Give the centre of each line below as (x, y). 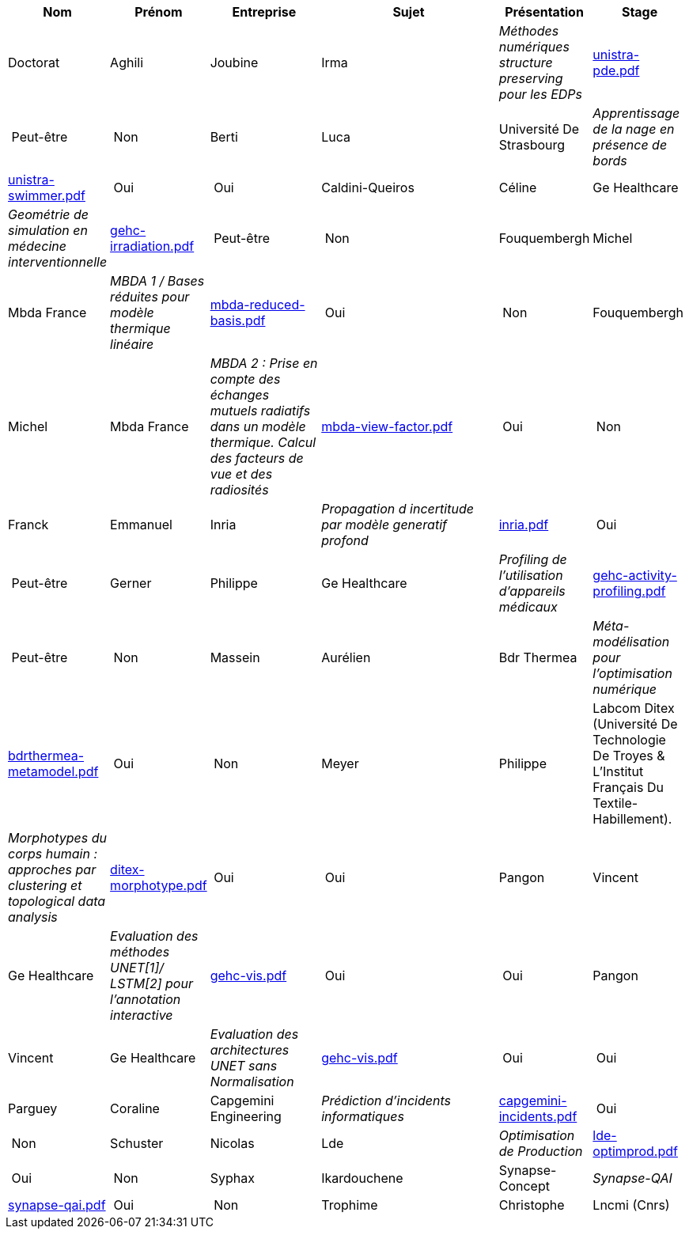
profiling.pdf (629, 591)
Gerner (131, 583)
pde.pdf (616, 70)
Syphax (232, 1178)
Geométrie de (49, 214)
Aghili (127, 63)
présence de (630, 145)
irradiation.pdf (152, 246)
